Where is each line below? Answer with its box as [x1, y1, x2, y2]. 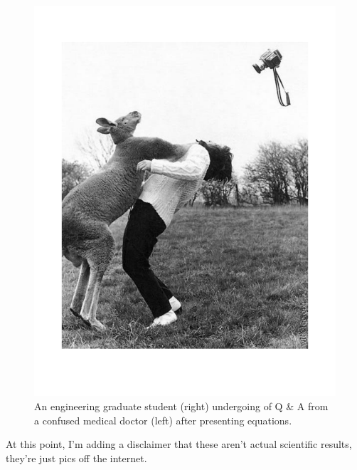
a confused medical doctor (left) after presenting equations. [34, 412, 292, 427]
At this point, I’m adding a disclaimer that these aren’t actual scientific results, [6, 437, 352, 451]
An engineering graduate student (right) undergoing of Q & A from [34, 399, 329, 414]
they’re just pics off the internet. [6, 450, 147, 465]
